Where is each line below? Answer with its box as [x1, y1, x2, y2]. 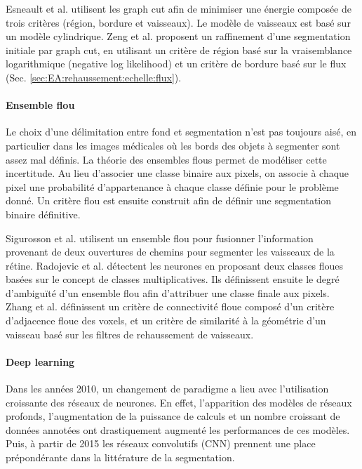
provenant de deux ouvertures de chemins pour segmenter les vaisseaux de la [6, 244, 335, 259]
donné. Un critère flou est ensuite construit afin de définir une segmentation [6, 193, 332, 208]
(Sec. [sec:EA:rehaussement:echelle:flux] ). [6, 70, 182, 84]
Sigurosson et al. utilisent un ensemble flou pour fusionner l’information [6, 230, 314, 245]
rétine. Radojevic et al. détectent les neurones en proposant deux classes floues [6, 258, 344, 272]
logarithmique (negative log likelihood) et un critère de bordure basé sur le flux [6, 56, 347, 71]
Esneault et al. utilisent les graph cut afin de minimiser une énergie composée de [6, 1, 351, 15]
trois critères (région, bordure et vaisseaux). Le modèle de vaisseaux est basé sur [6, 15, 351, 29]
